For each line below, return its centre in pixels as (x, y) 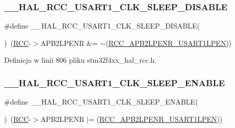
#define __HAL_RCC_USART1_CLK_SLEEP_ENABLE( (101, 102)
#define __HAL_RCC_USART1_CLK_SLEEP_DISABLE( (102, 26)
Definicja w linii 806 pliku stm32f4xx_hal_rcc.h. (80, 60)
